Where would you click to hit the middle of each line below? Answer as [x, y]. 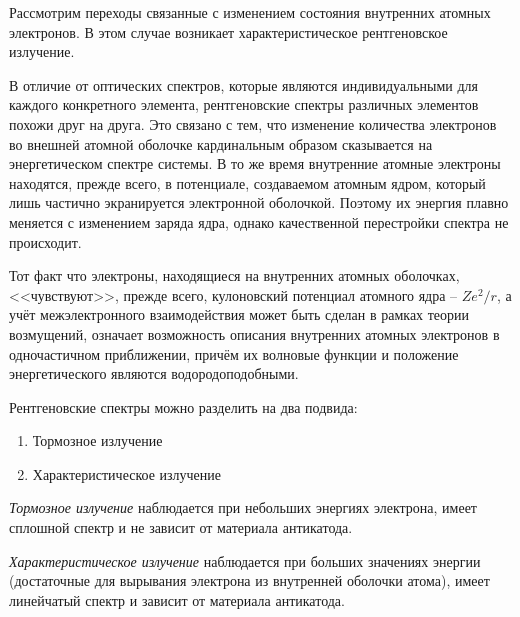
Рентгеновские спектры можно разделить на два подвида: [183, 406]
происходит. [45, 241]
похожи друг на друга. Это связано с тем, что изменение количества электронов [253, 123]
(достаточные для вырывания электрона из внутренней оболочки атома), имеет [249, 580]
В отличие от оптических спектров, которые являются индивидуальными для [244, 84]
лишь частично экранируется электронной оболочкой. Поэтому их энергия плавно [259, 202]
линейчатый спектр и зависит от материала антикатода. [177, 599]
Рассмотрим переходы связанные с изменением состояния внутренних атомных [250, 12]
